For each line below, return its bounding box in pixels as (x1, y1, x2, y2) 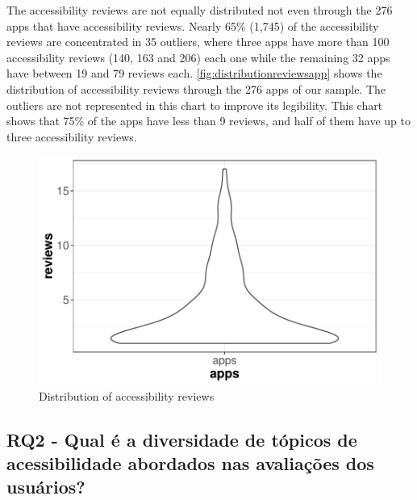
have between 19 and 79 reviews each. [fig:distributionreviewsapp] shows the (6, 65, 382, 82)
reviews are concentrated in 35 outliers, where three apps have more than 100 (6, 33, 390, 50)
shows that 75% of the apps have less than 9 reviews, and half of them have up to (6, 112, 411, 129)
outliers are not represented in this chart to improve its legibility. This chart (6, 96, 383, 113)
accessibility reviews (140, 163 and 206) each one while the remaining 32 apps (6, 48, 390, 65)
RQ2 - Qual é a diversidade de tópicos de (6, 426, 357, 452)
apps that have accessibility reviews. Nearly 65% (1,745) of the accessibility (6, 17, 379, 34)
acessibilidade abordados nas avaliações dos (6, 450, 374, 475)
